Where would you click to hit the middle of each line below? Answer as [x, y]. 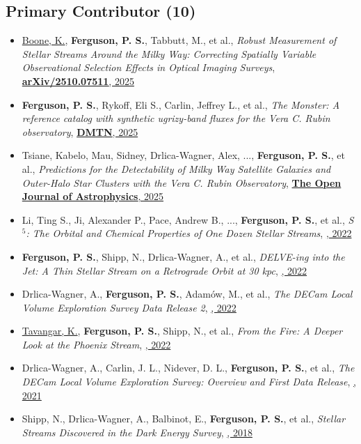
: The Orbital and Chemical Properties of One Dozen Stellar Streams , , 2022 [189, 233]
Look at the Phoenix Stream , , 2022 [96, 344]
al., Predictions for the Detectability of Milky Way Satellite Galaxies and [176, 168]
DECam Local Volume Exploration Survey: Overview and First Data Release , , [189, 382]
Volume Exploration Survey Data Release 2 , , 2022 [129, 307]
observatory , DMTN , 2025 [80, 131]
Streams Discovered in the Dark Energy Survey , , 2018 [137, 432]
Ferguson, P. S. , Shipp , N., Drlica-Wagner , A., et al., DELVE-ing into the [183, 256]
